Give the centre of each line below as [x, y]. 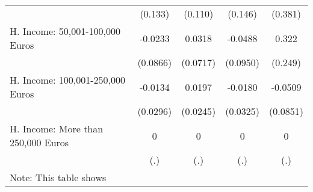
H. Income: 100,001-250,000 [67, 80]
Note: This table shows [58, 177]
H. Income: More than [57, 129]
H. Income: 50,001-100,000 [65, 31]
